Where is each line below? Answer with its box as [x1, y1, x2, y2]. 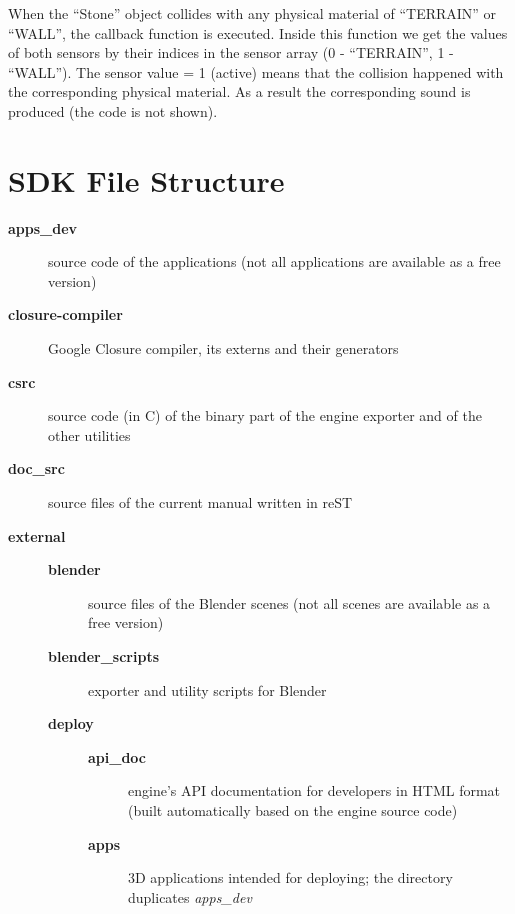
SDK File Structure [8, 159, 285, 200]
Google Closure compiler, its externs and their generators [48, 338, 399, 359]
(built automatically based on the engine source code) [128, 799, 458, 820]
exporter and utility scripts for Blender [88, 679, 327, 700]
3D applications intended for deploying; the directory [128, 867, 453, 888]
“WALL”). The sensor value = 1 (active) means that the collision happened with [8, 61, 504, 82]
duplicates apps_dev [128, 886, 252, 907]
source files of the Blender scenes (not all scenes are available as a [88, 592, 491, 613]
